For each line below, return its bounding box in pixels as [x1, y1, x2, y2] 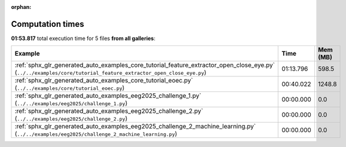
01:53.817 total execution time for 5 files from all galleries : [11, 35, 155, 42]
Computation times [11, 19, 84, 29]
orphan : [11, 4, 32, 10]
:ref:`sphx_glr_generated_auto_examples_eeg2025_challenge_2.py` [14, 107, 203, 115]
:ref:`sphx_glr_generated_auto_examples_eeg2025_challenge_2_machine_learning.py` [14, 122, 256, 131]
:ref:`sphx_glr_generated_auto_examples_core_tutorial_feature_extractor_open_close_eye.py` [14, 61, 275, 69]
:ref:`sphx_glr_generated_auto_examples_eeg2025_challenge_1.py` [14, 91, 201, 100]
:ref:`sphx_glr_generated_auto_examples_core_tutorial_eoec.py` [14, 76, 194, 85]
